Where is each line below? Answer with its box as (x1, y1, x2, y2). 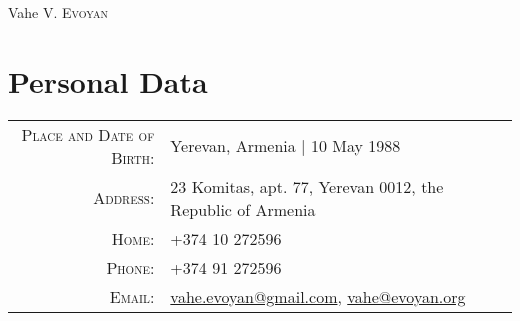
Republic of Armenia (170, 197, 316, 221)
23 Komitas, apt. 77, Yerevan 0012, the (170, 174, 444, 198)
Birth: (111, 145, 155, 169)
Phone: (106, 255, 155, 279)
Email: (109, 284, 155, 308)
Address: (93, 186, 155, 210)
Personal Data (8, 60, 208, 101)
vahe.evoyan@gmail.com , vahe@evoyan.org (170, 284, 466, 308)
